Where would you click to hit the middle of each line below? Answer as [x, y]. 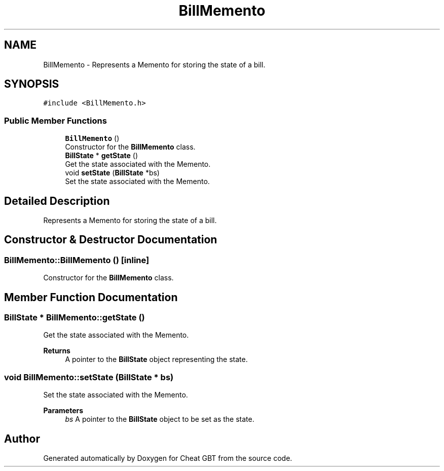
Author [22, 439]
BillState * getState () [102, 156]
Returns [57, 351]
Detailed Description [57, 201]
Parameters [63, 411]
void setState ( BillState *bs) [112, 173]
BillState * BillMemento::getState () [75, 318]
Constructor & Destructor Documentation [111, 240]
